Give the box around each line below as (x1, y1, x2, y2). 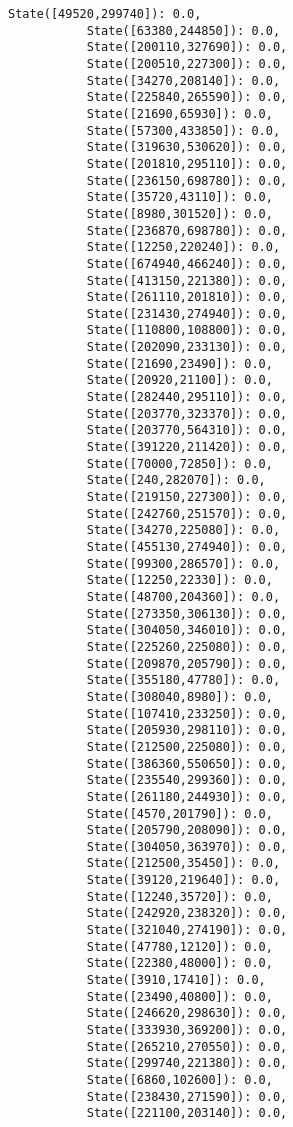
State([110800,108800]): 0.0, (86, 323, 288, 338)
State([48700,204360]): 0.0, (86, 589, 281, 604)
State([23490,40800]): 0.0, (86, 989, 273, 1004)
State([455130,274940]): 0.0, (86, 540, 288, 554)
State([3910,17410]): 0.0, (86, 973, 266, 988)
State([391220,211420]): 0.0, (86, 440, 288, 455)
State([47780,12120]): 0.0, (86, 939, 273, 954)
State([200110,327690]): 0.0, (86, 40, 288, 55)
